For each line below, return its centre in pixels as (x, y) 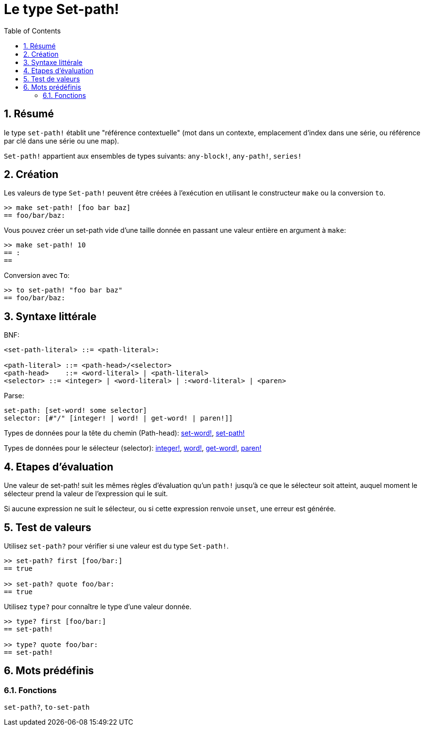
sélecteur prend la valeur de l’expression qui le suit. (86, 494)
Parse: (14, 396)
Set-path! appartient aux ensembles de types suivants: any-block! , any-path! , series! (153, 156)
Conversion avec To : (37, 276)
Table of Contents (33, 31)
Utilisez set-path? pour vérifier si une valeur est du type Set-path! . (116, 546)
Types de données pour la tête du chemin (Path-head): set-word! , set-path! (124, 433)
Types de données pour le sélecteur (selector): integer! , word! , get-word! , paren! (133, 448)
